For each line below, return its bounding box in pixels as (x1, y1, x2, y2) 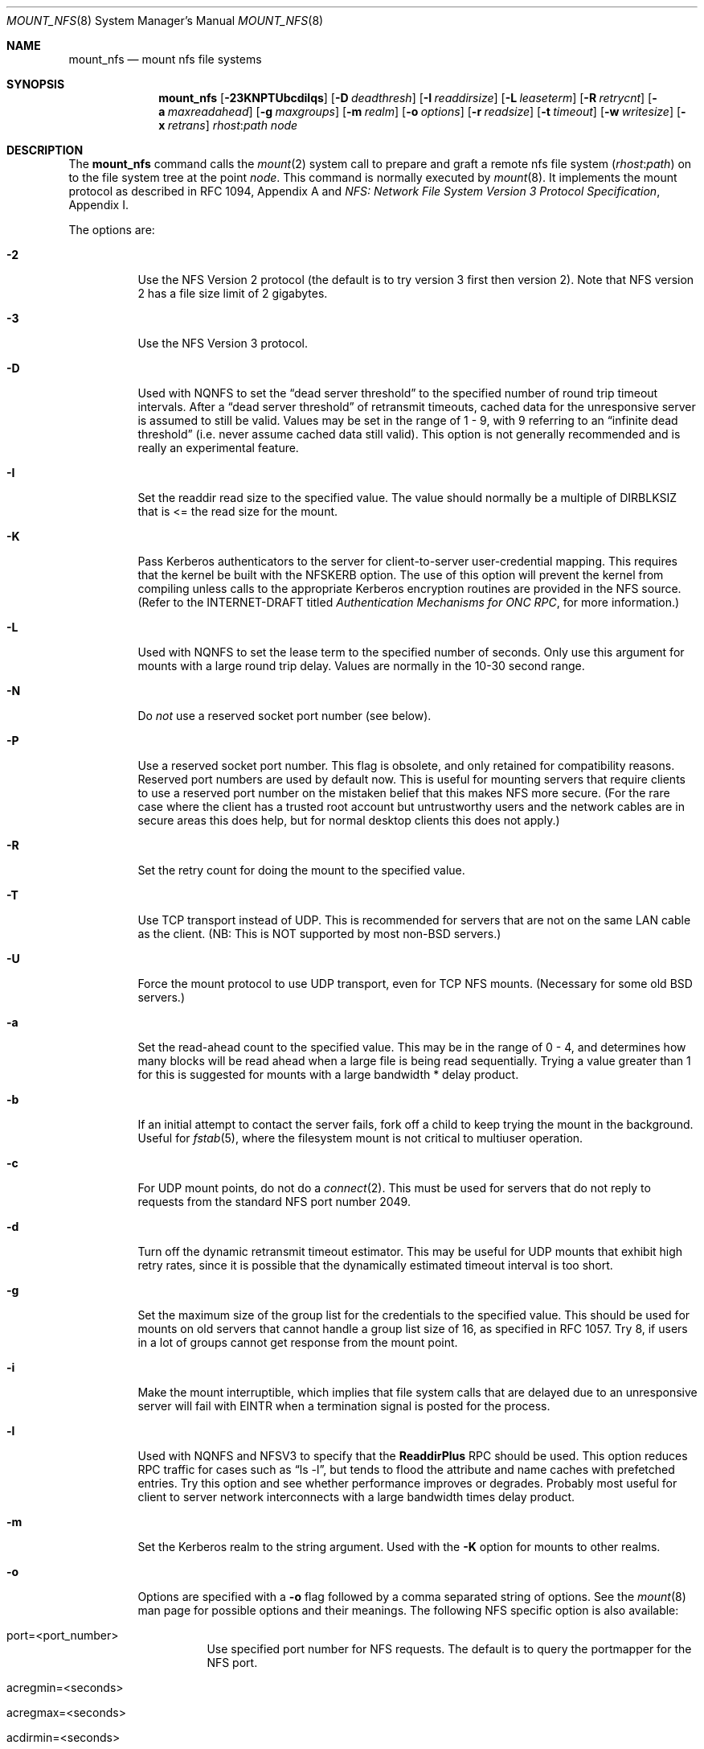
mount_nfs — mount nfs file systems (68, 52, 262, 66)
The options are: (68, 223, 155, 237)
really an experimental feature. (137, 441, 299, 455)
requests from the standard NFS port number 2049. (137, 1195, 411, 1208)
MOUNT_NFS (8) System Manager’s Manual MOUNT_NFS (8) (6, 14, 324, 27)
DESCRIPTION (6, 143, 84, 157)
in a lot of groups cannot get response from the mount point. (137, 1335, 458, 1349)
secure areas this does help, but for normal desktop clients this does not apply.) (137, 813, 560, 827)
